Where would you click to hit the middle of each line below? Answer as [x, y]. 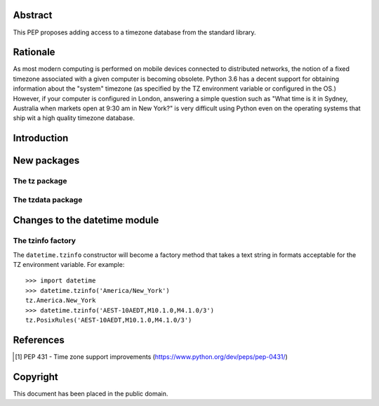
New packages [46, 161]
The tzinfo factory [45, 241]
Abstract [33, 15]
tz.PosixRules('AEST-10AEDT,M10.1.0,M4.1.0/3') [109, 320]
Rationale [34, 52]
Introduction [41, 138]
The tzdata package [48, 199]
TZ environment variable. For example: [69, 265]
